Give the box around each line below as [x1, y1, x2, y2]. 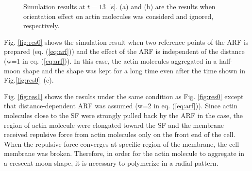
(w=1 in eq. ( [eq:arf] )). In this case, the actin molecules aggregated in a [4, 55, 217, 66]
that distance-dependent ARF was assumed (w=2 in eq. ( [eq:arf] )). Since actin [4, 101, 238, 111]
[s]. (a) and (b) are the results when [109, 1, 216, 11]
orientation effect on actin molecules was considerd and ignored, [23, 11, 214, 21]
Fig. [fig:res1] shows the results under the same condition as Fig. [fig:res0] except [4, 91, 244, 101]
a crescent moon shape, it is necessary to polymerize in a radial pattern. [4, 157, 218, 168]
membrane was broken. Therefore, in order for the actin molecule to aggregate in [4, 148, 245, 158]
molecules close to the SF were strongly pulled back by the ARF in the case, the [4, 110, 243, 120]
